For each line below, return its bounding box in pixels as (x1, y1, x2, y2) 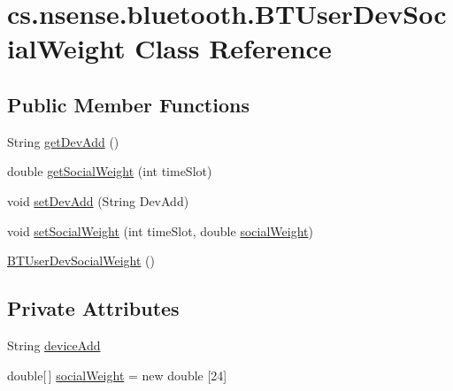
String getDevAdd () (7, 132, 119, 150)
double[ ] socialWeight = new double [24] (7, 365, 227, 384)
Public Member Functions (7, 90, 250, 118)
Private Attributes (7, 295, 180, 322)
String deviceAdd (7, 335, 101, 354)
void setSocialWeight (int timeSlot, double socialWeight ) (7, 221, 313, 240)
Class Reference (134, 30, 332, 66)
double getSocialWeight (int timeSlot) (7, 162, 212, 180)
